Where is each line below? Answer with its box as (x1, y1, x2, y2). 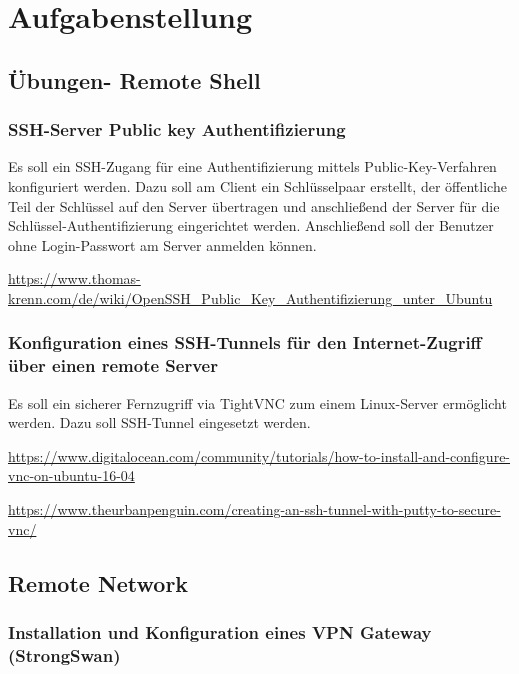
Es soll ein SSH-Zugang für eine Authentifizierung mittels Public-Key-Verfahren (8, 156, 497, 177)
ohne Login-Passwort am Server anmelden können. (8, 234, 317, 255)
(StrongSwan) (8, 642, 121, 667)
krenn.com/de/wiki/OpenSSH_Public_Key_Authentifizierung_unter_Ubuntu (8, 287, 493, 308)
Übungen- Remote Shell (8, 64, 261, 95)
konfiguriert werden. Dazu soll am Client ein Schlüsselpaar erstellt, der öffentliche (8, 175, 507, 196)
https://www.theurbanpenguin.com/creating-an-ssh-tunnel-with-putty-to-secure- (8, 499, 501, 520)
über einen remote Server (8, 353, 218, 378)
